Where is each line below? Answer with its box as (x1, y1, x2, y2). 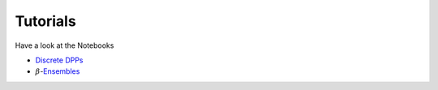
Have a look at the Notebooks (15, 41, 114, 50)
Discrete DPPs (35, 55, 84, 65)
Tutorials (15, 12, 76, 30)
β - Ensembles (35, 66, 80, 76)
